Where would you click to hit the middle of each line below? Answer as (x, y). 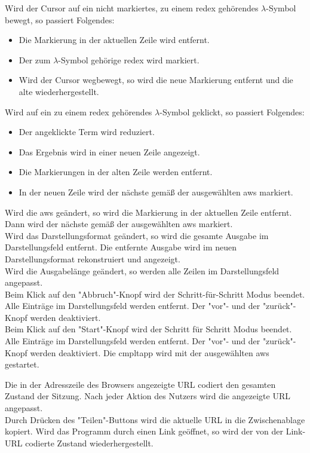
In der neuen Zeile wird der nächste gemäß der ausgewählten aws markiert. (156, 192)
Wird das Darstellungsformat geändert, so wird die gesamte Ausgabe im (137, 235)
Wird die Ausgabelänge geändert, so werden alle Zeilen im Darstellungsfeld (142, 270)
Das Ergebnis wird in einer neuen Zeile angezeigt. (109, 151)
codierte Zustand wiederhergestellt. (89, 443)
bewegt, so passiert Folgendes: (60, 19)
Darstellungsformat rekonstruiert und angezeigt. (93, 258)
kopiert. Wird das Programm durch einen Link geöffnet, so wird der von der (144, 431)
